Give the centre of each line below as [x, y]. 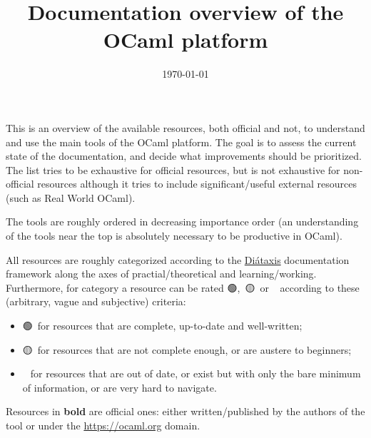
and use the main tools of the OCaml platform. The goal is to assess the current [181, 142]
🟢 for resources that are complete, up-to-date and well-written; [162, 326]
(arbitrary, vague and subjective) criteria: [96, 301]
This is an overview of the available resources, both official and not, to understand [185, 127]
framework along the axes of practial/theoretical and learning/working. [161, 274]
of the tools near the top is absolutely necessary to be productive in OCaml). [174, 236]
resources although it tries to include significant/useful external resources [197, 184]
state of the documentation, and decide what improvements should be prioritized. [184, 156]
